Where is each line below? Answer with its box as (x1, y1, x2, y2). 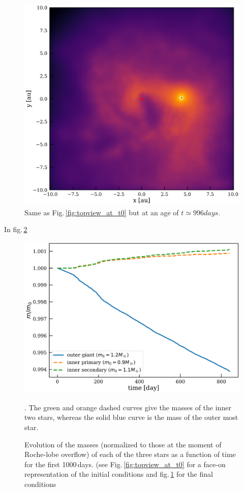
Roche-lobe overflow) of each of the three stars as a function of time (24, 449, 236, 460)
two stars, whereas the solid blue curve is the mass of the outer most (24, 412, 238, 422)
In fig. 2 (4, 224, 27, 235)
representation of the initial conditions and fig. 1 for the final (24, 469, 213, 479)
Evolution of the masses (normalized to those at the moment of (24, 439, 222, 449)
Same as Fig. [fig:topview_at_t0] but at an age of (24, 207, 179, 217)
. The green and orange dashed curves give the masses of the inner (24, 402, 231, 412)
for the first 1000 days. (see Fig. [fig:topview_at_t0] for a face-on (24, 459, 226, 469)
